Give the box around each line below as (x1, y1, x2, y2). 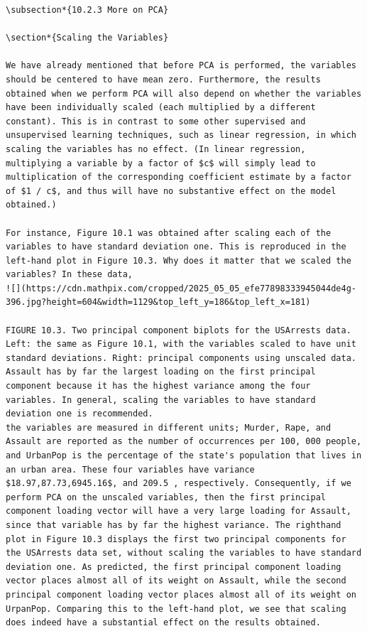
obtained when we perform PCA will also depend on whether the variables (6, 88, 362, 99)
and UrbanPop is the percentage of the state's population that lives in (6, 451, 362, 460)
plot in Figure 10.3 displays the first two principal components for (6, 534, 346, 544)
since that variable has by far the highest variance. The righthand (6, 519, 341, 530)
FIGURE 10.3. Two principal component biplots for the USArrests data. (6, 325, 351, 335)
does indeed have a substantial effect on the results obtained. (6, 617, 321, 628)
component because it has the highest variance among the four (6, 381, 311, 392)
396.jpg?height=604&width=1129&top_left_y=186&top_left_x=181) (6, 297, 311, 308)
